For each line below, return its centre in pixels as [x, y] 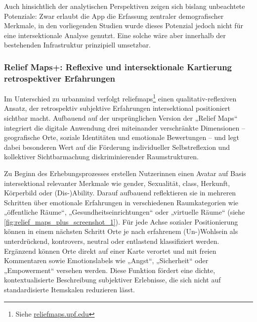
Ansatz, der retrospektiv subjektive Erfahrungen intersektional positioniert [117, 108]
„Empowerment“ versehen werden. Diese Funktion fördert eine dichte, [110, 270]
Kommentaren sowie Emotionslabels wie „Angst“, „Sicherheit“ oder [106, 260]
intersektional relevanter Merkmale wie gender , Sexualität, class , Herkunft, [117, 183]
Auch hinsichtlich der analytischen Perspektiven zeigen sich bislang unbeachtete [125, 6]
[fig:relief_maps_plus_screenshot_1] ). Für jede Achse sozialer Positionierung [121, 221]
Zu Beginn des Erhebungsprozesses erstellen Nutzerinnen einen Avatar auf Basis [125, 173]
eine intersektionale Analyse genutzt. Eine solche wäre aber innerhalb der [115, 35]
